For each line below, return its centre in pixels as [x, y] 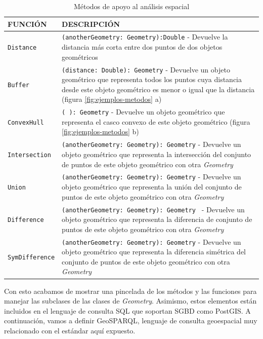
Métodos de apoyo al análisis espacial [131, 6]
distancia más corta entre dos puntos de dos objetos [142, 47]
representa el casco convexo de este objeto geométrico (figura [156, 121]
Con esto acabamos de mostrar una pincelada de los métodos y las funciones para [130, 291]
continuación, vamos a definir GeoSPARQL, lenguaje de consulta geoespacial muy [131, 321]
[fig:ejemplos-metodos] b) [100, 131]
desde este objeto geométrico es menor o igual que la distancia [158, 89]
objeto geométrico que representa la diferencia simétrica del [154, 252]
